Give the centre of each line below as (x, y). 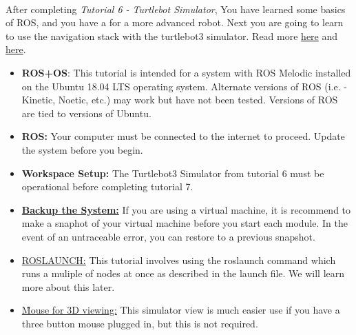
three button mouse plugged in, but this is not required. (140, 323)
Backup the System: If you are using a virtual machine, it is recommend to (186, 209)
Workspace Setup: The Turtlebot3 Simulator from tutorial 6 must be (173, 173)
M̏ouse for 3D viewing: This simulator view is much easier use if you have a (181, 310)
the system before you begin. (82, 149)
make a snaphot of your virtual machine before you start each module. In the (185, 223)
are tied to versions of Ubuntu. (86, 113)
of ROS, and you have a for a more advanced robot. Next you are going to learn (175, 22)
